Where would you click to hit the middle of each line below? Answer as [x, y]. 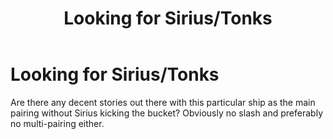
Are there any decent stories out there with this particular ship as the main [163, 102]
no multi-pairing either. [57, 123]
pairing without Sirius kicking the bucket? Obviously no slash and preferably [167, 113]
